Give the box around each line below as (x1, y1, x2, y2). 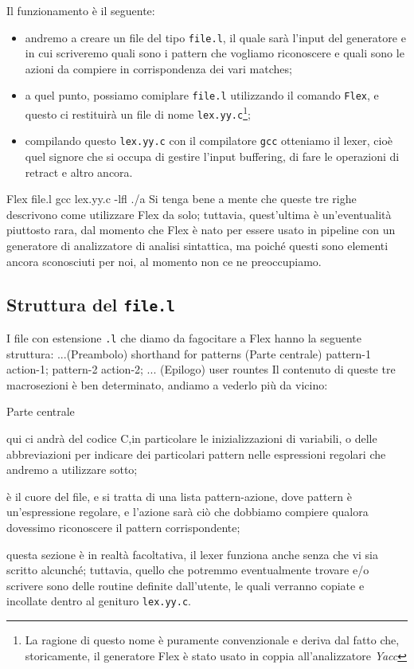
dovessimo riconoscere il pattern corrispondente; (6, 519, 240, 535)
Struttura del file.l (6, 291, 175, 316)
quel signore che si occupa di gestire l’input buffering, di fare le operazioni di (25, 148, 400, 165)
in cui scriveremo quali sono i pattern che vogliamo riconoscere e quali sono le (25, 45, 404, 61)
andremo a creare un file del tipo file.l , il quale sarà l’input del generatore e (25, 29, 406, 45)
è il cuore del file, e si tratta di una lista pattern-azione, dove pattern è (6, 487, 352, 504)
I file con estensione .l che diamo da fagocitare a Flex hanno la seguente (6, 330, 362, 346)
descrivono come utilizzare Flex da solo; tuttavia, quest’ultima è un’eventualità (6, 205, 392, 222)
